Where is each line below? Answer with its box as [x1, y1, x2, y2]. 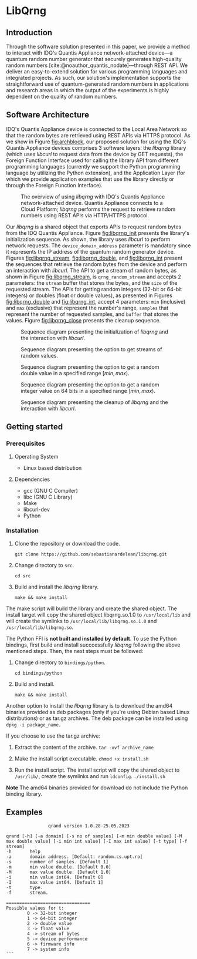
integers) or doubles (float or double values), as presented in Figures [6, 292, 173, 299]
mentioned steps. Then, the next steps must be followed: [6, 647, 144, 654]
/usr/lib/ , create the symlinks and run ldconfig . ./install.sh [14, 772, 166, 779]
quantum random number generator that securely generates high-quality [6, 56, 182, 62]
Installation [6, 527, 39, 535]
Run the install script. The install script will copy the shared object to [14, 766, 180, 773]
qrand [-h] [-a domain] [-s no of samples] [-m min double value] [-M [6, 833, 182, 839]
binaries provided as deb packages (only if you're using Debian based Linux [6, 708, 190, 715]
